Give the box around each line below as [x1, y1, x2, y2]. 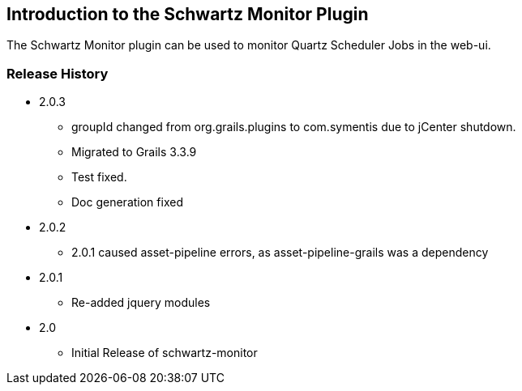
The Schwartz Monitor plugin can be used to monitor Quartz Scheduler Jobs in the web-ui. [6, 38, 491, 53]
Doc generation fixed [71, 195, 183, 210]
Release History [6, 65, 109, 82]
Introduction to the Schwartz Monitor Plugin [6, 4, 369, 24]
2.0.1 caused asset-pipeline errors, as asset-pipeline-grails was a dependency [71, 245, 489, 260]
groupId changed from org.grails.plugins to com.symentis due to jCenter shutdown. [71, 120, 516, 134]
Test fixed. [71, 170, 127, 185]
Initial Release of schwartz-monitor [71, 346, 258, 360]
